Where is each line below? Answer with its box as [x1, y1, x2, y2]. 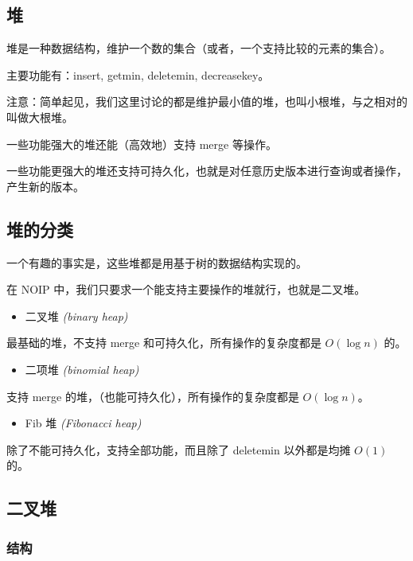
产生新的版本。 [6, 177, 84, 194]
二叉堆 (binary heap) [25, 307, 128, 324]
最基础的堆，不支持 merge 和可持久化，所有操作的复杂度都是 [6, 334, 321, 351]
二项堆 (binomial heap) [25, 360, 139, 377]
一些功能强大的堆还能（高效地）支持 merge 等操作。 [6, 135, 277, 152]
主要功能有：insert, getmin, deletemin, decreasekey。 [6, 66, 270, 83]
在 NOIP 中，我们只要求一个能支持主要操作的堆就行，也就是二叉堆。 [6, 281, 366, 298]
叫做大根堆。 [6, 108, 73, 125]
